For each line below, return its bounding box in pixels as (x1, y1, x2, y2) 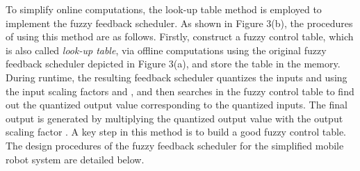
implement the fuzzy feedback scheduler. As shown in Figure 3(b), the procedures (6, 15, 353, 30)
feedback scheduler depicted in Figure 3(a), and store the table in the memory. (6, 56, 341, 71)
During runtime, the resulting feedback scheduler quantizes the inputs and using (6, 70, 347, 84)
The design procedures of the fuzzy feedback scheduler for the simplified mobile (6, 138, 344, 152)
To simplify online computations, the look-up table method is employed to (6, 2, 322, 16)
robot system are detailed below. (6, 152, 145, 166)
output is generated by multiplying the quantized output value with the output (6, 111, 343, 125)
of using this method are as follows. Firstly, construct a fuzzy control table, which (6, 29, 354, 44)
